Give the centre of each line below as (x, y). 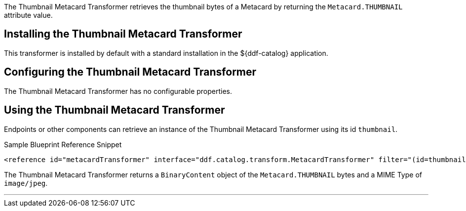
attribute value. (28, 15)
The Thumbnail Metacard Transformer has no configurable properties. (118, 91)
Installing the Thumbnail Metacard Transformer (123, 34)
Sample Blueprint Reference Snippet (63, 144)
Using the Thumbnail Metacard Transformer (115, 110)
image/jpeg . (26, 183)
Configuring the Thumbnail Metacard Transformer (130, 72)
